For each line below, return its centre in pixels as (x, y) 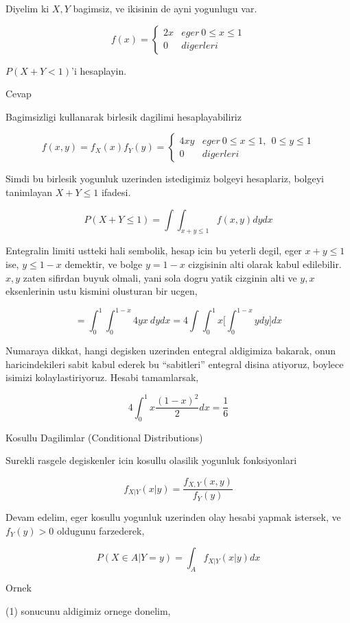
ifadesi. (116, 192)
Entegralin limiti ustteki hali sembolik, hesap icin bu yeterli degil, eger (154, 251)
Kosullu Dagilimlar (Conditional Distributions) (104, 437)
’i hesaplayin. (99, 70)
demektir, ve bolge (104, 264)
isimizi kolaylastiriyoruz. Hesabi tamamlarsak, (102, 377)
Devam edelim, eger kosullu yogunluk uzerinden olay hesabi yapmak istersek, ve (173, 517)
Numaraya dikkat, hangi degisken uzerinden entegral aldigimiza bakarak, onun (171, 351)
